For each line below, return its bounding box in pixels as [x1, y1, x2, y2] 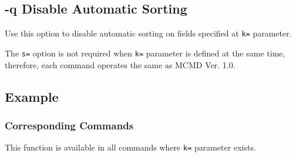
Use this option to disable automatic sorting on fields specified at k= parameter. [5, 27, 292, 39]
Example [5, 87, 59, 105]
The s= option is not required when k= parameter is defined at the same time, [5, 46, 285, 59]
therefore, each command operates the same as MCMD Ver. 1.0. [5, 58, 236, 71]
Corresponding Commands [5, 118, 134, 132]
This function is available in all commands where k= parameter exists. [5, 141, 256, 153]
